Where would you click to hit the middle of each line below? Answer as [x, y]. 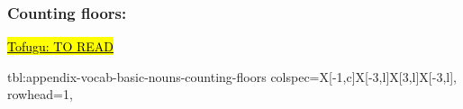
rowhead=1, [40, 94]
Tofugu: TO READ [61, 46]
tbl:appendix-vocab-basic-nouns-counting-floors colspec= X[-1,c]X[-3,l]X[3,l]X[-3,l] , [232, 76]
